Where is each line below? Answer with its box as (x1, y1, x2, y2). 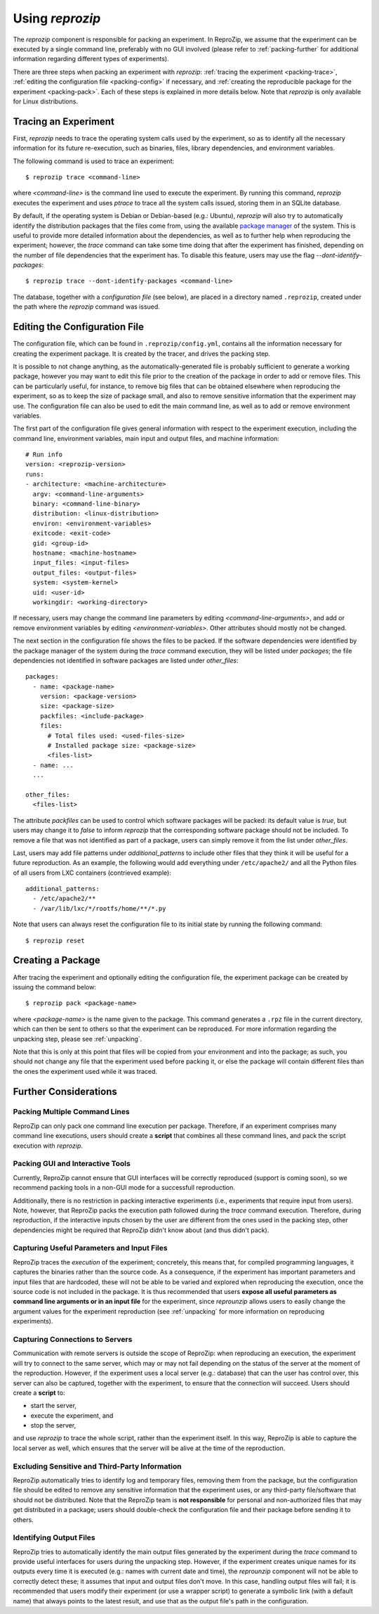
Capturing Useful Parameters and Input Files (13, 1243, 168, 1253)
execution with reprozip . (13, 1141, 84, 1150)
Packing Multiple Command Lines (13, 1107, 130, 1117)
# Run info (25, 451, 63, 459)
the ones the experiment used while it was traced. (13, 1067, 158, 1075)
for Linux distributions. (13, 97, 79, 105)
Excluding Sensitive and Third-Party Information (13, 1461, 182, 1471)
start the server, (30, 1402, 77, 1410)
